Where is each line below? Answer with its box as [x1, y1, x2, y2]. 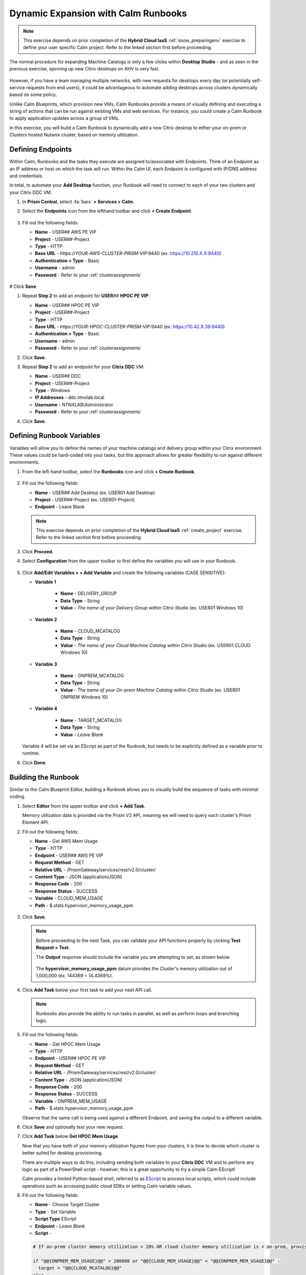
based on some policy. [9, 92, 57, 98]
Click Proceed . [22, 548, 54, 554]
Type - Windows [35, 388, 70, 394]
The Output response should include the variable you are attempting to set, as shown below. [36, 954, 231, 960]
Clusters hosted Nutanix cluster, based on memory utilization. [9, 132, 139, 138]
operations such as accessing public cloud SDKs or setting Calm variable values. [22, 1183, 192, 1189]
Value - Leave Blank [60, 731, 104, 737]
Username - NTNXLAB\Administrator [35, 401, 113, 407]
